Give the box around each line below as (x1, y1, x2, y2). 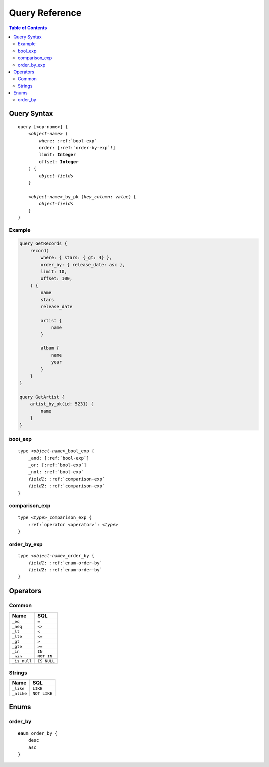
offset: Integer (39, 159, 79, 164)
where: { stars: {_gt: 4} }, (40, 255, 112, 261)
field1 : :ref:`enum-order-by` (28, 560, 102, 566)
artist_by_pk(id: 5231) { (30, 401, 94, 407)
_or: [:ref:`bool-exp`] (28, 462, 87, 468)
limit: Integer (39, 152, 76, 158)
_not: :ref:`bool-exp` (28, 469, 84, 475)
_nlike (12, 691, 27, 696)
